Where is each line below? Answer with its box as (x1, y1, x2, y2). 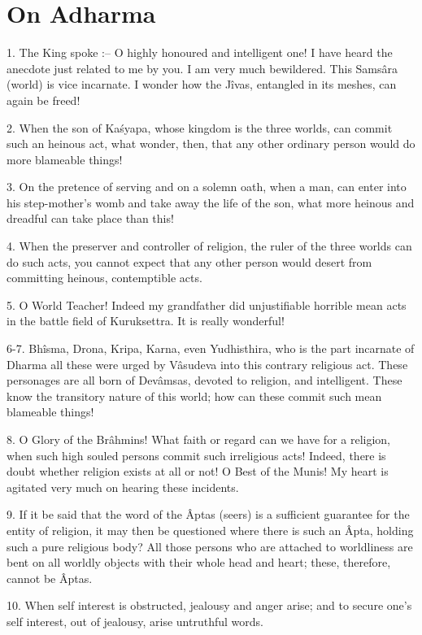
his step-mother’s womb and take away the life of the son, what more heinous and (7, 194, 415, 211)
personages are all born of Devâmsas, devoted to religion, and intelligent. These (7, 372, 402, 389)
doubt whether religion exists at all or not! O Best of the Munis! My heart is (7, 463, 389, 480)
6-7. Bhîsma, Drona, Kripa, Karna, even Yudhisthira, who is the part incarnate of (7, 340, 415, 357)
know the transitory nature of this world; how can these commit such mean (7, 387, 382, 404)
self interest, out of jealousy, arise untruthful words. (7, 612, 263, 629)
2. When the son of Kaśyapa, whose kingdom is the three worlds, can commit (7, 119, 393, 136)
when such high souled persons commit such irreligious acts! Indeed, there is (7, 446, 386, 463)
